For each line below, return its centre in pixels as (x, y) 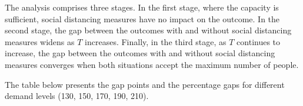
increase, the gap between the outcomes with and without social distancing (140, 53)
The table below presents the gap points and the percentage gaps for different (145, 84)
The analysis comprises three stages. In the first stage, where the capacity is (142, 7)
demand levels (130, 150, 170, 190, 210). (77, 96)
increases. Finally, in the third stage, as (156, 41)
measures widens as (40, 41)
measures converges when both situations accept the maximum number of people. (152, 64)
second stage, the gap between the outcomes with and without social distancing (148, 30)
